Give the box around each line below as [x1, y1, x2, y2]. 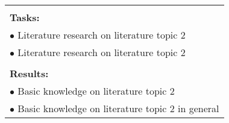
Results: [10, 66, 49, 80]
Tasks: [10, 10, 40, 24]
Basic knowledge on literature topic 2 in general [17, 101, 219, 115]
